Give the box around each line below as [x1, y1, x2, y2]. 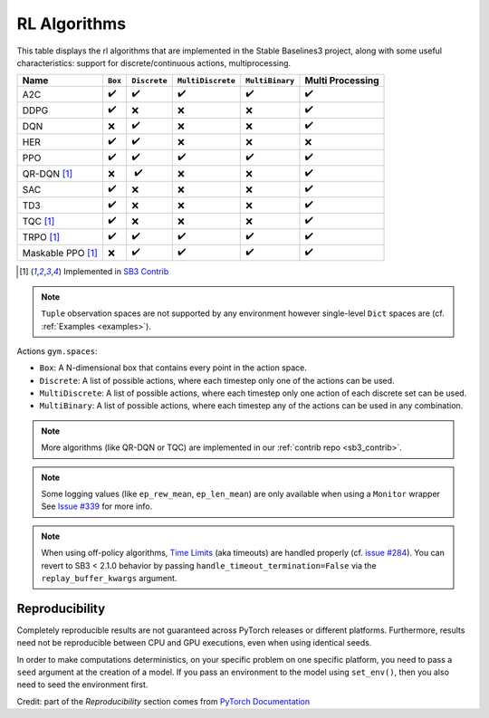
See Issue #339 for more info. [41, 501, 153, 512]
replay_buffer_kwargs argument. [41, 572, 177, 583]
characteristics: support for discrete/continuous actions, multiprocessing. [16, 57, 292, 68]
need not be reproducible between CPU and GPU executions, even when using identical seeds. [16, 637, 372, 648]
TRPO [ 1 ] [22, 231, 61, 244]
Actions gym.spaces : [16, 345, 98, 357]
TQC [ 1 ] [22, 215, 55, 227]
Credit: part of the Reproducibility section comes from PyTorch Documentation [16, 695, 311, 706]
